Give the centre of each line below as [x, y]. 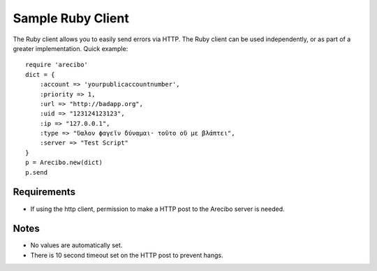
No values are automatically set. [76, 245]
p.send [37, 172]
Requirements [44, 192]
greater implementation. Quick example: [71, 48]
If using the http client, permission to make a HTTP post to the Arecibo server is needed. [157, 209]
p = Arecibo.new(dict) [64, 163]
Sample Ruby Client [71, 18]
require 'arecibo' [57, 65]
